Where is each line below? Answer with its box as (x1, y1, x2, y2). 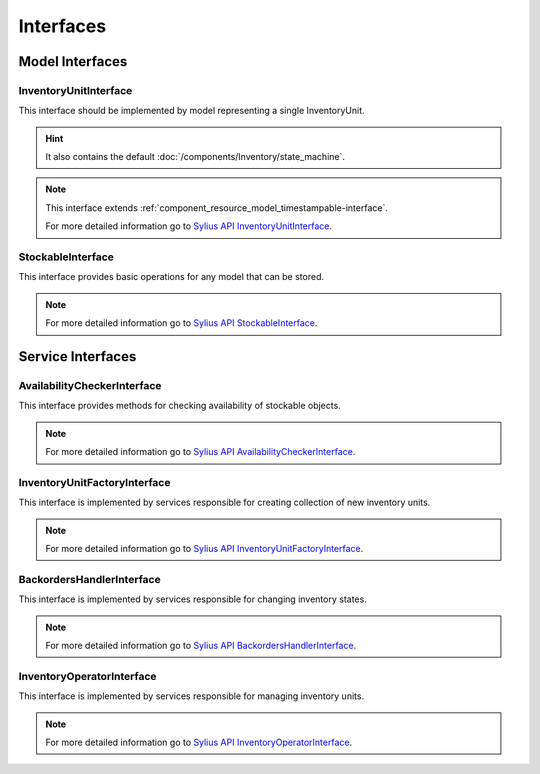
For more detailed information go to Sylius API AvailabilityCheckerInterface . (45, 446, 356, 458)
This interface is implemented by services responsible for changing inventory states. (18, 593, 367, 605)
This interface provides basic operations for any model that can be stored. (18, 271, 325, 283)
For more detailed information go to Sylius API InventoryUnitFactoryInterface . (45, 543, 364, 555)
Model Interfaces (18, 53, 128, 70)
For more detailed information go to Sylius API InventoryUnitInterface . (45, 220, 333, 232)
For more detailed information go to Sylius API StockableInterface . (45, 317, 318, 329)
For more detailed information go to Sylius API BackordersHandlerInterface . (45, 639, 357, 651)
